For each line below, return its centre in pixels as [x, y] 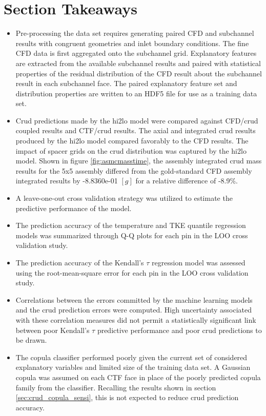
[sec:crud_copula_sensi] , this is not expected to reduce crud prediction [127, 397]
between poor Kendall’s [53, 330]
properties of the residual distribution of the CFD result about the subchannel [139, 73]
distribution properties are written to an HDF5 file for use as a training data [136, 93]
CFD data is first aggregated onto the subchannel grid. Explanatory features [136, 53]
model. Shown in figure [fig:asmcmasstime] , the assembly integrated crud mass [139, 161]
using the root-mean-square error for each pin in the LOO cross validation [132, 272]
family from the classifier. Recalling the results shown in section [116, 387]
